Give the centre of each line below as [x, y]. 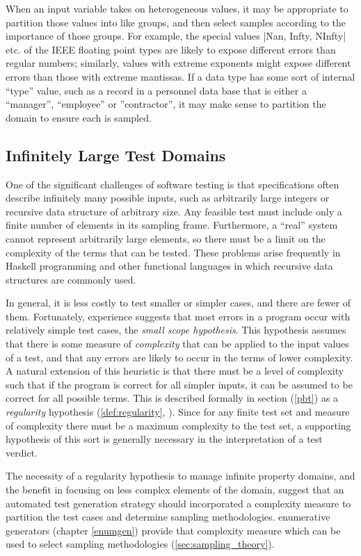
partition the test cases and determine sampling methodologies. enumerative [168, 517]
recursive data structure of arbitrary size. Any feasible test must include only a [174, 211]
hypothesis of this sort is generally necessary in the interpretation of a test [164, 439]
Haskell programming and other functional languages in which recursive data [169, 266]
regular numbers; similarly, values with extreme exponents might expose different [178, 63]
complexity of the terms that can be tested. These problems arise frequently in [173, 252]
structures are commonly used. [71, 279]
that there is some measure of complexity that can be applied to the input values [177, 344]
